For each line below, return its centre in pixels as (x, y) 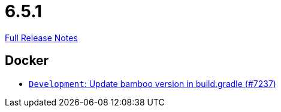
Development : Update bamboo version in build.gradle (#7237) (152, 83)
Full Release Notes (41, 38)
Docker (27, 61)
